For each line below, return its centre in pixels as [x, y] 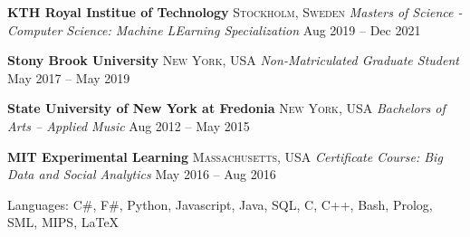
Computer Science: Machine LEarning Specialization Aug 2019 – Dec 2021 [214, 29]
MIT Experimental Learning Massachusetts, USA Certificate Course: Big [225, 156]
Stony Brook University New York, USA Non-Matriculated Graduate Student [233, 60]
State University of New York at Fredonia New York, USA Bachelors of [226, 108]
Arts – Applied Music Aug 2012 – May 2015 [129, 125]
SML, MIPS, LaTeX [63, 222]
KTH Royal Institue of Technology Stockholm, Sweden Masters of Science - [235, 12]
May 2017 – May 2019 [69, 77]
